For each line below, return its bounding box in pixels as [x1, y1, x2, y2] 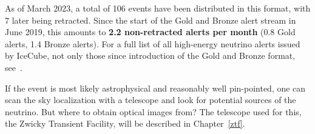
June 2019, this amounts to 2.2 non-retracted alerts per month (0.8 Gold [5, 25, 296, 38]
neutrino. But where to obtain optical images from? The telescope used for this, [5, 105, 302, 118]
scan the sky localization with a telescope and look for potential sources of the [5, 93, 296, 106]
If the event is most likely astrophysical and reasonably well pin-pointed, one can [5, 81, 306, 94]
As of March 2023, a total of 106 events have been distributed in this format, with [5, 2, 311, 14]
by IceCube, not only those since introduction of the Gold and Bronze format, [5, 49, 296, 62]
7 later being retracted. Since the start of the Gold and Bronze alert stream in [5, 13, 296, 26]
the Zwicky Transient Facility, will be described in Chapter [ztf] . [5, 117, 245, 130]
